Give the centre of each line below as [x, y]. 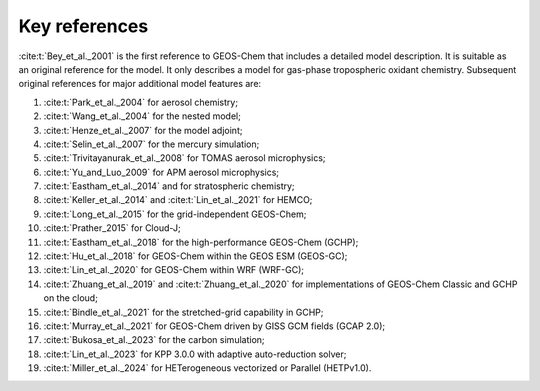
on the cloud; [71, 298]
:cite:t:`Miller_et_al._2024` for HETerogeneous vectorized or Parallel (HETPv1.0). [207, 368]
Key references [83, 26]
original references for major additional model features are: [140, 84]
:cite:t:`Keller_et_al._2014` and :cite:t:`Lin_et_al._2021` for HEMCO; [178, 200]
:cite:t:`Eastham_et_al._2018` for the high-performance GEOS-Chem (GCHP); [201, 242]
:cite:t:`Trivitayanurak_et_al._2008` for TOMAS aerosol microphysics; [184, 158]
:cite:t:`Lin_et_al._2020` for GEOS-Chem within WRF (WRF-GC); [174, 270]
